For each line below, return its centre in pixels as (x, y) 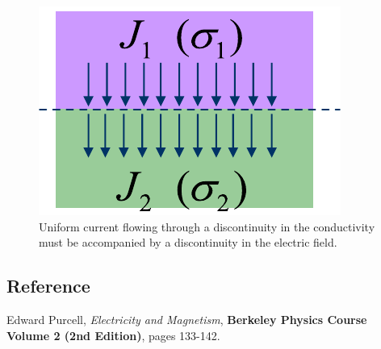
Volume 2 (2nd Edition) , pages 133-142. (113, 335)
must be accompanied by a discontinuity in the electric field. (188, 242)
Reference (48, 286)
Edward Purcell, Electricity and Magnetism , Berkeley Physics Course (187, 319)
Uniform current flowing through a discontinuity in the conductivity (207, 226)
